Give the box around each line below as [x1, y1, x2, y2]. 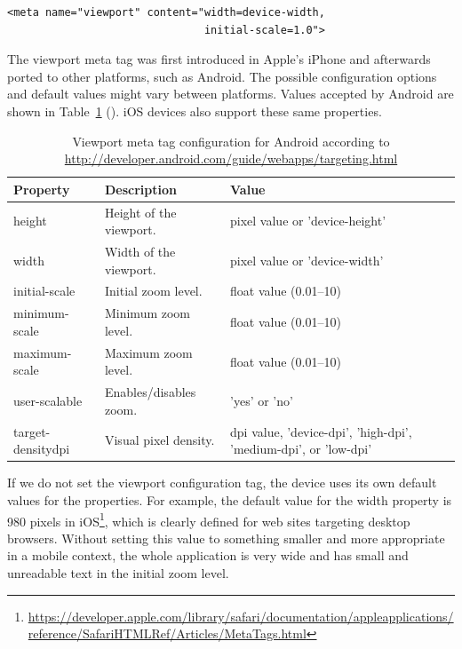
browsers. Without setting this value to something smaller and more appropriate [7, 528, 445, 547]
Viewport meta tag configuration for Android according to [72, 131, 390, 150]
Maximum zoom [104, 343, 193, 361]
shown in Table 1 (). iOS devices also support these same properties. [7, 101, 382, 120]
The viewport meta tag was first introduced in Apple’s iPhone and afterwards [7, 50, 431, 68]
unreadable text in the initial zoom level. [7, 563, 229, 582]
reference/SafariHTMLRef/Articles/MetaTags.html [28, 624, 307, 643]
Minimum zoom [104, 304, 191, 322]
